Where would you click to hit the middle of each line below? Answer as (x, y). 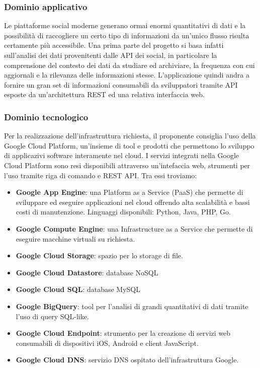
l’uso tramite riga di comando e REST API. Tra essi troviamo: (101, 175)
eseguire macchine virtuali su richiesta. (75, 238)
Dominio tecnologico (46, 117)
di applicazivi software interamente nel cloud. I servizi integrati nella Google (122, 155)
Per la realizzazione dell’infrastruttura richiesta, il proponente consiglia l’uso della (130, 136)
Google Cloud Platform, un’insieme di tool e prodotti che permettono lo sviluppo (129, 145)
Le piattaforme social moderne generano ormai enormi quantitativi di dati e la (125, 25)
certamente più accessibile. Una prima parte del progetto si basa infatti (114, 45)
